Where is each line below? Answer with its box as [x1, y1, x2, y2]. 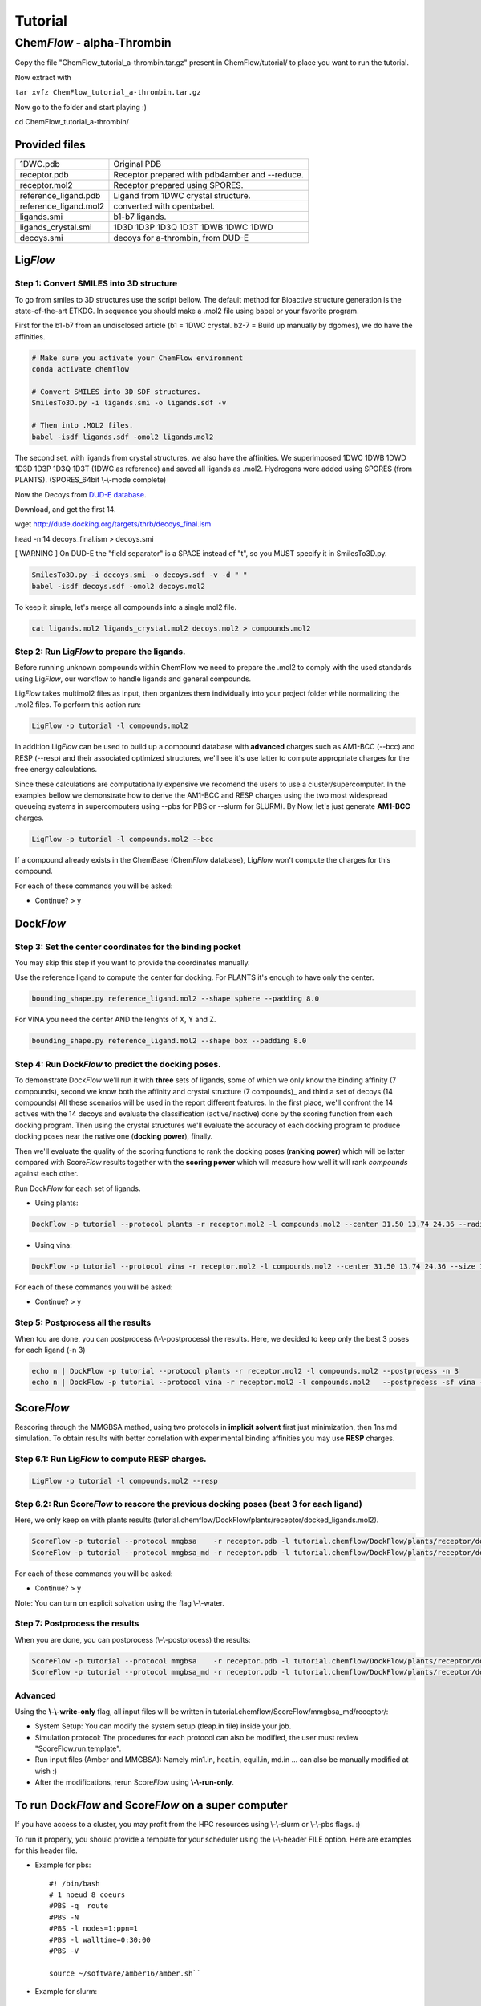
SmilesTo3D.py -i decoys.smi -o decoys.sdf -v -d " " [31, 571, 248, 579]
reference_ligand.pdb [19, 189, 101, 201]
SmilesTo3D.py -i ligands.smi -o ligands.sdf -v [31, 398, 227, 408]
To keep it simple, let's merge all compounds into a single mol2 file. [14, 602, 237, 611]
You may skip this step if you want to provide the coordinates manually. [14, 958, 250, 968]
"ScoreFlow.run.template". [34, 1744, 122, 1753]
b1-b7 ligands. [113, 211, 167, 222]
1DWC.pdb [19, 158, 60, 169]
